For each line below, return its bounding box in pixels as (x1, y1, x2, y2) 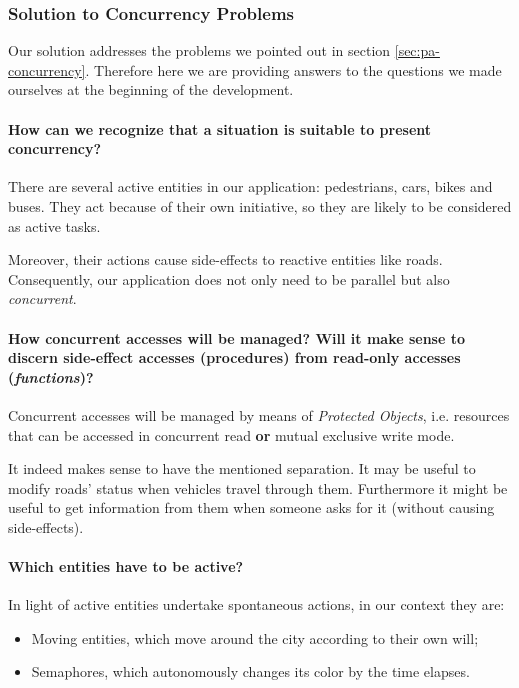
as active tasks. (8, 215, 101, 236)
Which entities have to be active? (8, 556, 244, 577)
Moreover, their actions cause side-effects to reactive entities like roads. (8, 249, 443, 270)
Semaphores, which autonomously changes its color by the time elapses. (31, 661, 470, 682)
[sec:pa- (394, 40, 440, 61)
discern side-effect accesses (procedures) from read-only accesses (8, 347, 461, 368)
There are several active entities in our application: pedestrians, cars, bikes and (8, 176, 493, 197)
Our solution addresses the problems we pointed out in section (8, 40, 391, 61)
